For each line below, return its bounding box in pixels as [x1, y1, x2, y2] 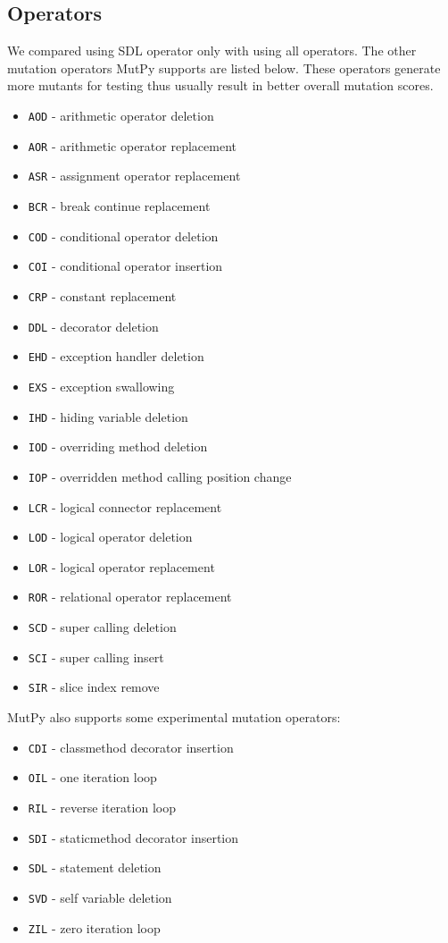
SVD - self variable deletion [28, 888, 172, 906]
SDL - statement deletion [28, 858, 162, 877]
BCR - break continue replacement [28, 196, 211, 215]
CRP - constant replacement [28, 286, 177, 305]
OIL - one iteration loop [28, 768, 157, 787]
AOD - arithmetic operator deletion [28, 105, 214, 124]
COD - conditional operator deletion [28, 226, 219, 245]
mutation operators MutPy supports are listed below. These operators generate [7, 58, 441, 77]
